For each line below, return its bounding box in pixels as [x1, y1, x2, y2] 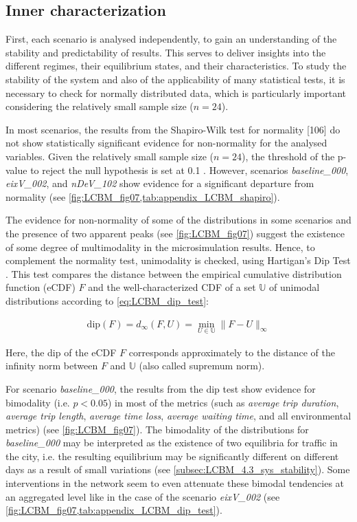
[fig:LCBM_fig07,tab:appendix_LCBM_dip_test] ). [5, 503, 222, 517]
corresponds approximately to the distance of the [128, 345, 335, 359]
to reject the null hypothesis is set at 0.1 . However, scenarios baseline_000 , [30, 162, 349, 177]
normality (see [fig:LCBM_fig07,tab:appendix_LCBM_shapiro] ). [5, 189, 280, 204]
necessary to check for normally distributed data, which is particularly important [5, 85, 347, 100]
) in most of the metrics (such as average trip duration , [108, 395, 339, 409]
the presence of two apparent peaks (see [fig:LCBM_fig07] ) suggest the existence [5, 226, 345, 240]
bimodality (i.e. [5, 395, 70, 409]
